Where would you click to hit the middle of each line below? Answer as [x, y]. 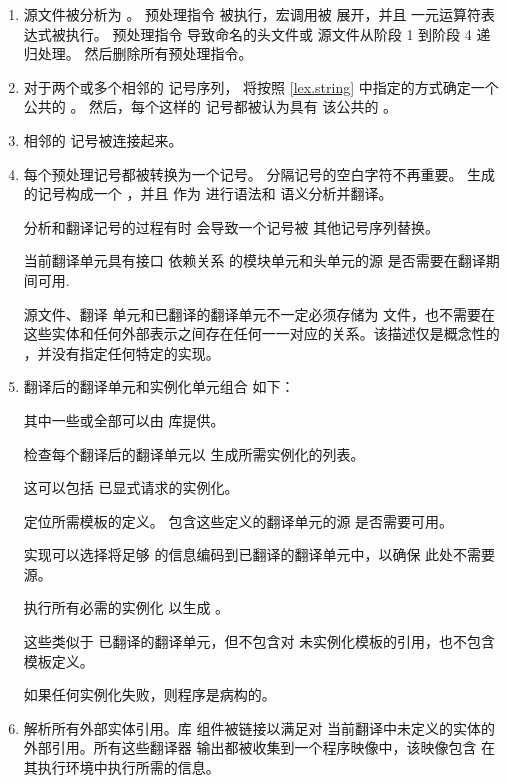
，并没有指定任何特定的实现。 [121, 352]
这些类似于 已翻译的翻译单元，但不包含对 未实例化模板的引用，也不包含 [259, 641]
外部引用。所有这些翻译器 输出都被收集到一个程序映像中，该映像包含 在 [259, 747]
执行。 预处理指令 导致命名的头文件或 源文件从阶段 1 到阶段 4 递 [278, 33]
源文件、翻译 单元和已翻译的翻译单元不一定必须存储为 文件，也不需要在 [259, 313]
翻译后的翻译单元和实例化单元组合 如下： [159, 386]
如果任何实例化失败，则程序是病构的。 [149, 694]
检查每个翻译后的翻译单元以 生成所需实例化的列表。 [194, 453]
